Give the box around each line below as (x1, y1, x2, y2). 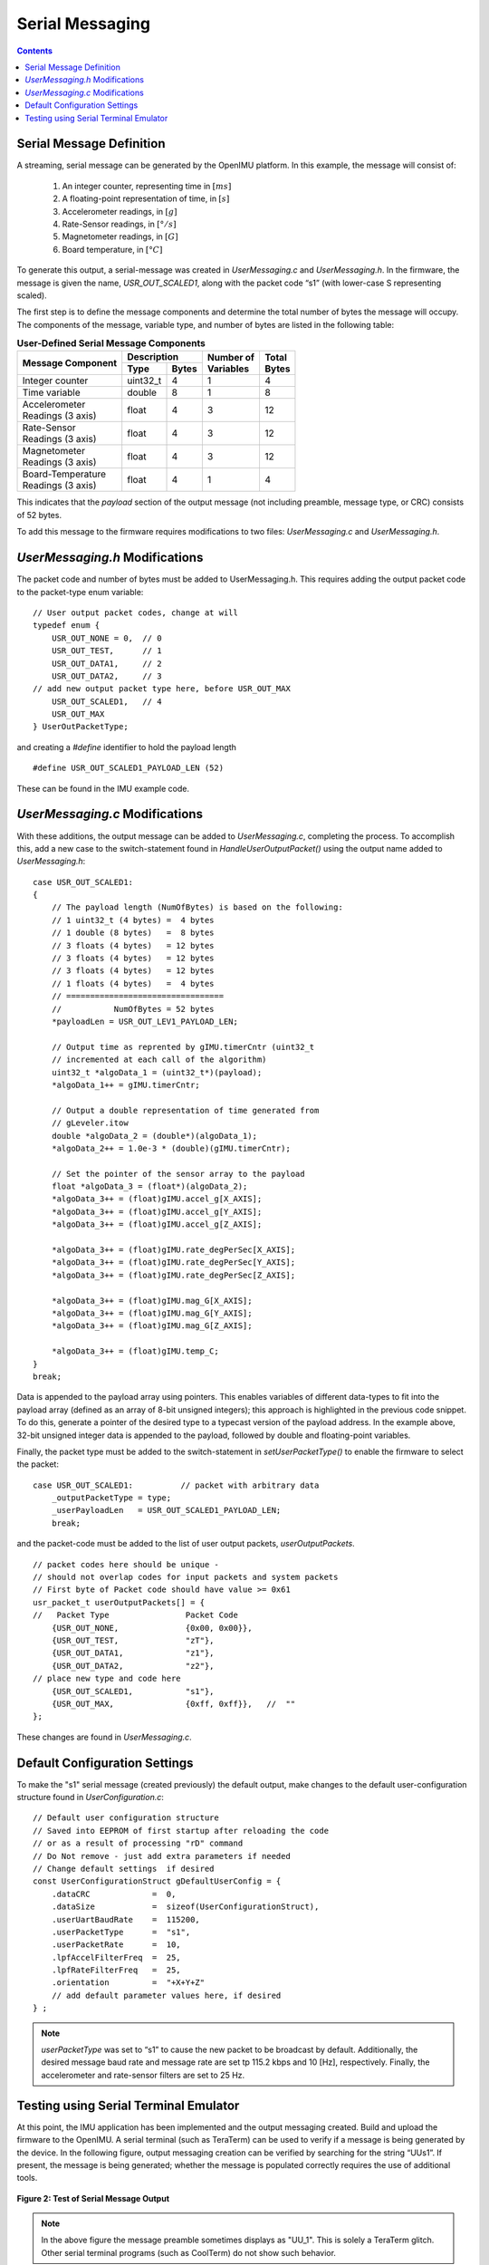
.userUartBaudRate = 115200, (51, 1914, 201, 1924)
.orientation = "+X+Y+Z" (51, 1978, 206, 1988)
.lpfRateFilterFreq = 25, (51, 1965, 181, 1975)
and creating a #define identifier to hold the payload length (16, 741, 237, 752)
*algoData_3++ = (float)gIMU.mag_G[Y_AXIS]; (51, 1307, 253, 1318)
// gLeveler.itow (51, 1118, 129, 1128)
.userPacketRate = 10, (51, 1940, 181, 1950)
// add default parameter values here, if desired (51, 1990, 282, 2000)
